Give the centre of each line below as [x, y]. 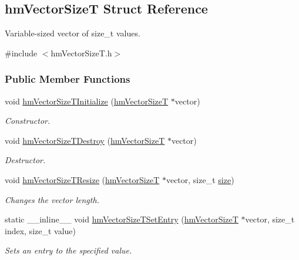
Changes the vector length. [52, 199]
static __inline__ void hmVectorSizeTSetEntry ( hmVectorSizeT [122, 219]
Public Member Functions [68, 79]
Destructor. [25, 160]
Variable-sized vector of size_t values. [73, 33]
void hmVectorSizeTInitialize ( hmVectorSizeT [87, 101]
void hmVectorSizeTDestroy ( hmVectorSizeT [85, 140]
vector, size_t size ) [200, 179]
